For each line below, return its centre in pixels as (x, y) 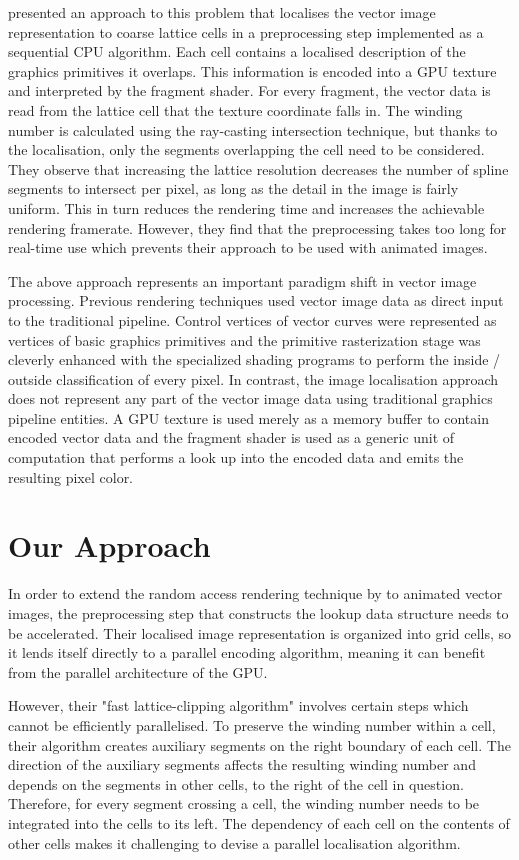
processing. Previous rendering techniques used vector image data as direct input (256, 300)
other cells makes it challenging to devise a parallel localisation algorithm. (234, 842)
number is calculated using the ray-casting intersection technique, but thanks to (253, 129)
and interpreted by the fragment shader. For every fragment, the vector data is (249, 90)
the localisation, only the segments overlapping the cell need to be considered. (246, 149)
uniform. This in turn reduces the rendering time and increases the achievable (246, 207)
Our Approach (109, 545)
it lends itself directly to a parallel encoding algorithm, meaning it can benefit (247, 652)
